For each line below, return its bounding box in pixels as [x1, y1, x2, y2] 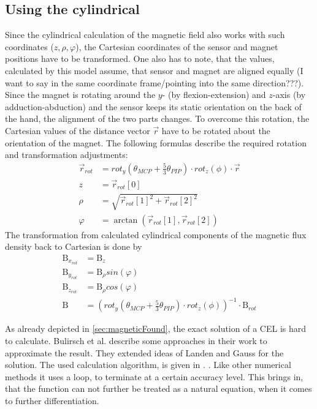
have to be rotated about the [161, 124, 270, 137]
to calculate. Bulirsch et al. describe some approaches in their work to [5, 334, 267, 347]
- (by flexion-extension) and [162, 88, 266, 101]
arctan [113, 216, 138, 225]
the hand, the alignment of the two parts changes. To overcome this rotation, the [5, 112, 310, 125]
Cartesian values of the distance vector [5, 124, 150, 137]
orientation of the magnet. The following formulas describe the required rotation [5, 136, 307, 149]
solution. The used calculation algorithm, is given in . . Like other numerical [5, 358, 291, 371]
